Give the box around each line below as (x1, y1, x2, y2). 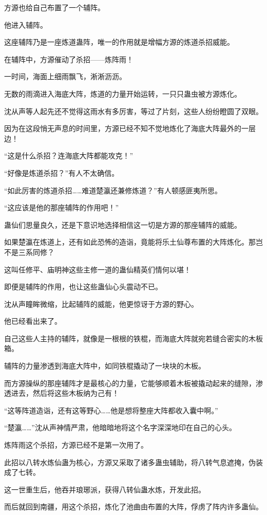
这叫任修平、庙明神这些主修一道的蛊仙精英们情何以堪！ (4, 264, 191, 274)
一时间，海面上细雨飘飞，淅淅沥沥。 (4, 71, 126, 82)
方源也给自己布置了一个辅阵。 (4, 2, 105, 12)
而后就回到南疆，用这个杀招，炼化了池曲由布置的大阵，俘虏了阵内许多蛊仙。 (4, 501, 263, 512)
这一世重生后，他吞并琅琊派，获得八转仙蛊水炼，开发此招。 (4, 484, 205, 494)
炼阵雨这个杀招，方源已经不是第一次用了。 (4, 439, 148, 450)
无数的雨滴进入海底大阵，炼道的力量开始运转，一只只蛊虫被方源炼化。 (4, 88, 241, 99)
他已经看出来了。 (4, 316, 62, 326)
